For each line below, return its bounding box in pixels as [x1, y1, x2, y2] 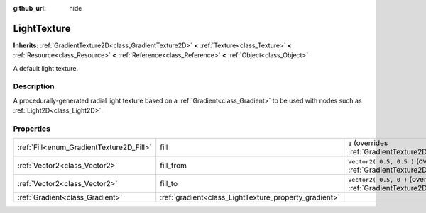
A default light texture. [13, 64, 79, 72]
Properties [13, 124, 51, 134]
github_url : [13, 4, 46, 12]
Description [13, 81, 55, 91]
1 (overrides [348, 138, 388, 148]
